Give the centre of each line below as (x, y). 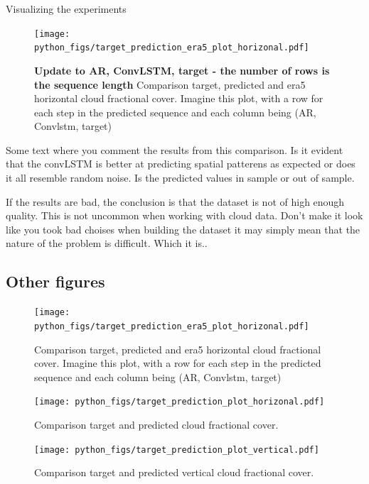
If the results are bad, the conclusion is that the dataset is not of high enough (175, 201)
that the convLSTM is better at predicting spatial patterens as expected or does (181, 164)
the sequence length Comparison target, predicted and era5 (170, 84)
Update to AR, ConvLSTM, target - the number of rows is (182, 70)
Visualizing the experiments (66, 9)
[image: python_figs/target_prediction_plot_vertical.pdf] (177, 450)
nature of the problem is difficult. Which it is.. (107, 243)
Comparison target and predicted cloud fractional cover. (156, 424)
